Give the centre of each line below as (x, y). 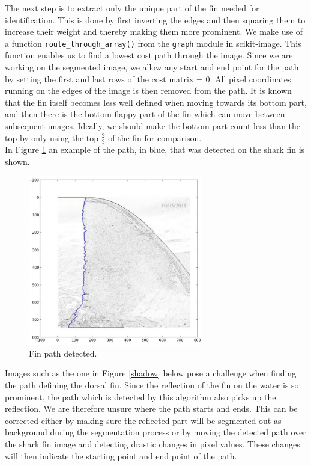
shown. (17, 161)
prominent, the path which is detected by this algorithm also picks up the (140, 397)
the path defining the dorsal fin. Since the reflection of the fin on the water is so (152, 385)
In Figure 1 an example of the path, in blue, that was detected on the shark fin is (155, 149)
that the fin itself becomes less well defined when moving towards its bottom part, (156, 102)
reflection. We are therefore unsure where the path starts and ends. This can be (151, 409)
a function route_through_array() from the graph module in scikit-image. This (153, 43)
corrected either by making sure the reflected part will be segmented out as (143, 420)
